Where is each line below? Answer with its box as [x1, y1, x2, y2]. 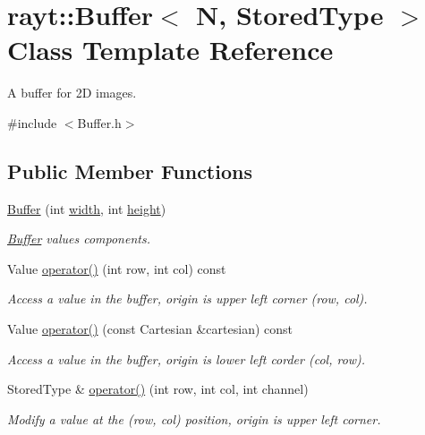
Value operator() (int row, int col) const [7, 259, 226, 277]
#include [7, 113, 57, 132]
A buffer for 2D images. [7, 83, 137, 102]
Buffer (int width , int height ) [7, 199, 166, 217]
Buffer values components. [7, 229, 150, 248]
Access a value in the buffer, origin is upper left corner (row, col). [7, 289, 368, 308]
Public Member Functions [7, 157, 252, 184]
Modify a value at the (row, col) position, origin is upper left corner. [7, 409, 381, 428]
